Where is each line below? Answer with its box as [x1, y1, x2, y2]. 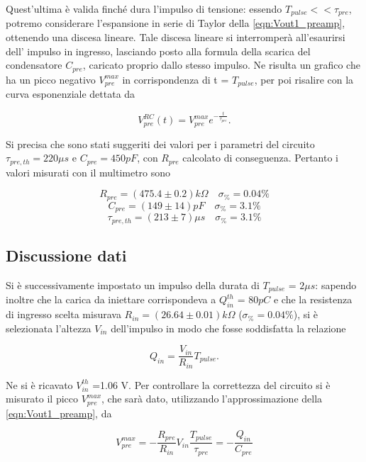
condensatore [6, 57, 62, 72]
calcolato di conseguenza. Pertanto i [182, 150, 338, 165]
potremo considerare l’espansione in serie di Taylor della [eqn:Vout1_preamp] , [6, 16, 345, 30]
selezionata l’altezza [6, 320, 91, 335]
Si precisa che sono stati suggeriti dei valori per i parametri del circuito [6, 136, 315, 151]
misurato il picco [6, 391, 79, 406]
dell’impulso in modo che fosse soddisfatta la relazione [111, 320, 346, 335]
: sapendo [315, 277, 357, 292]
